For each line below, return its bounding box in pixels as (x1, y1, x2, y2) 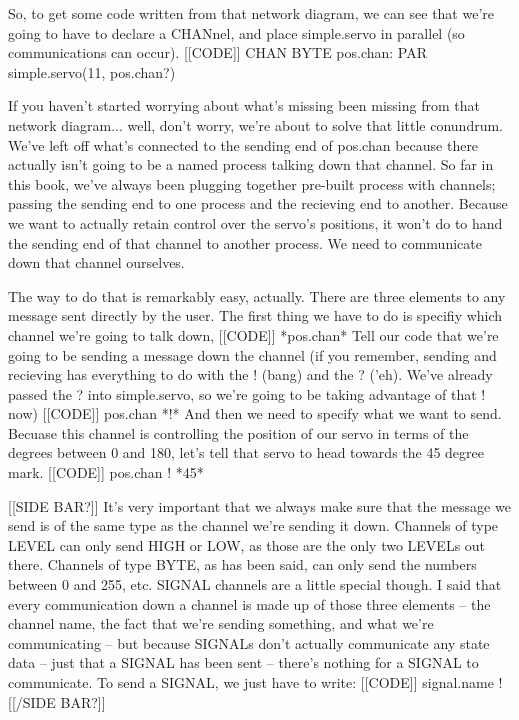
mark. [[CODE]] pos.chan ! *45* (8, 462, 204, 483)
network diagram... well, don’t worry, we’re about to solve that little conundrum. (8, 114, 504, 135)
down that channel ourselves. (8, 252, 185, 273)
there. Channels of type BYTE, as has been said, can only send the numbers (8, 554, 477, 575)
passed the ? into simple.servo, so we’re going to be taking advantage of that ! (8, 383, 486, 404)
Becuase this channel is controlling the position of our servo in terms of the (8, 422, 469, 443)
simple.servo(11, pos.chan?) (8, 61, 176, 82)
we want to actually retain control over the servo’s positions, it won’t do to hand (8, 212, 503, 233)
